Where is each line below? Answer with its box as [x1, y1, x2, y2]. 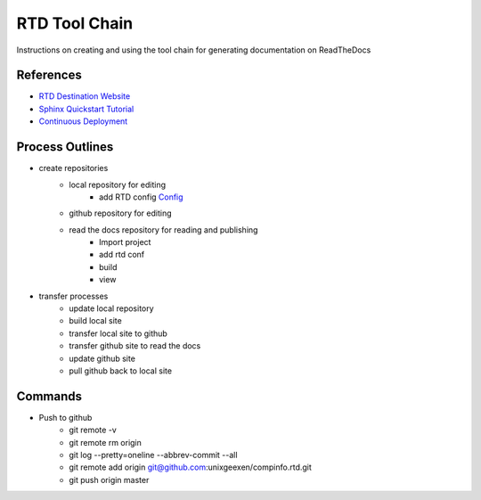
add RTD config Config [99, 192, 183, 202]
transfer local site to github [69, 328, 168, 339]
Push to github [38, 412, 93, 422]
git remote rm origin [69, 437, 143, 447]
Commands [16, 389, 83, 404]
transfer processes [38, 291, 109, 301]
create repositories [38, 163, 109, 174]
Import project [99, 237, 151, 248]
